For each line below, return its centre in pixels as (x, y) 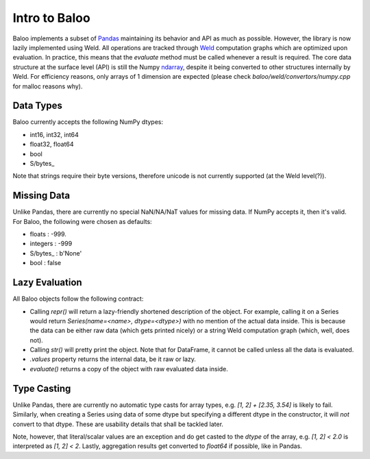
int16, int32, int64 (54, 134)
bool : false (46, 263)
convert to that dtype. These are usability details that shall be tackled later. (118, 424)
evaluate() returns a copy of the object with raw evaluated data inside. (129, 369)
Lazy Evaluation (47, 283)
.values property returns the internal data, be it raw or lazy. (113, 359)
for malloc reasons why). (48, 86)
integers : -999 (51, 244)
